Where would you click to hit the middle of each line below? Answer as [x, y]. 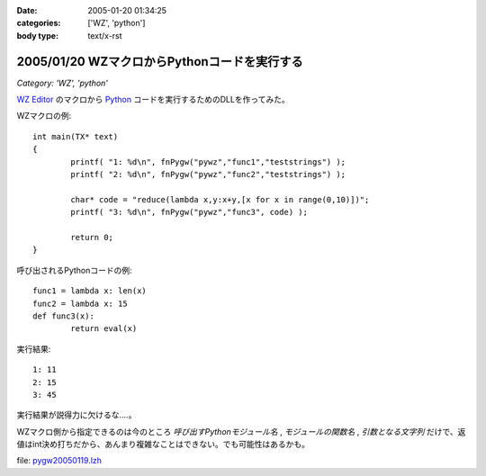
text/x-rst [105, 35]
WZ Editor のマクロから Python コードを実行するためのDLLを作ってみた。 [153, 100]
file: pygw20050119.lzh [59, 461]
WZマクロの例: [44, 116]
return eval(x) [104, 329]
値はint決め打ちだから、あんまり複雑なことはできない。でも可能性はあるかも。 [163, 445]
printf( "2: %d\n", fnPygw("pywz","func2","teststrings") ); [208, 175]
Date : [27, 10]
